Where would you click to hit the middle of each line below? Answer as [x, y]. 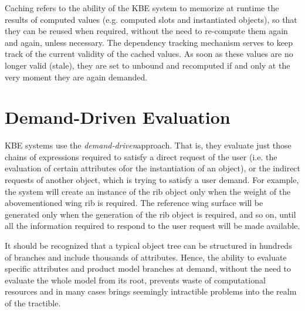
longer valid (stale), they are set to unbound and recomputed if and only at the [148, 65]
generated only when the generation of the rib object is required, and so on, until [150, 214]
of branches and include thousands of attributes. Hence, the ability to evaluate [146, 257]
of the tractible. [33, 303]
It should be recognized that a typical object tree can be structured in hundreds [148, 246]
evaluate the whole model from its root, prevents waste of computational [135, 280]
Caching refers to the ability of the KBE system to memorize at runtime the [142, 8]
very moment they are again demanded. [76, 77]
